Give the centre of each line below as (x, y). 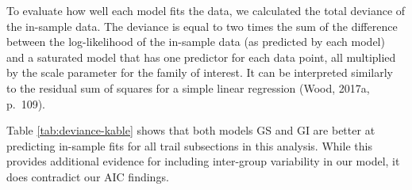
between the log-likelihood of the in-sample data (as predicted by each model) (196, 42)
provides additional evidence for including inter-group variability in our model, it (203, 161)
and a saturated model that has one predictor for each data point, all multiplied (201, 57)
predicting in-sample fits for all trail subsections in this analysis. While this (189, 145)
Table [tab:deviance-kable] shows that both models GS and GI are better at (191, 130)
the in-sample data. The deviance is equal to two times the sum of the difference (202, 26)
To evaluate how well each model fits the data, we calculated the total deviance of (206, 10)
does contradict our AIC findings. (88, 176)
